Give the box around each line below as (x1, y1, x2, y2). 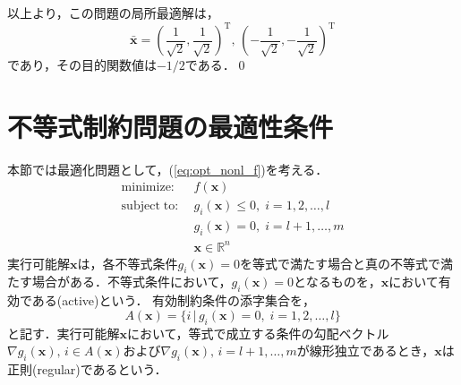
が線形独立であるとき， (296, 341, 435, 360)
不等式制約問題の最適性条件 (7, 107, 334, 144)
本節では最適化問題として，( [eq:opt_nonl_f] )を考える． (7, 159, 329, 178)
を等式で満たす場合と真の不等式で (239, 253, 440, 272)
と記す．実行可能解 (7, 323, 120, 342)
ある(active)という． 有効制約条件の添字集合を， (31, 291, 316, 310)
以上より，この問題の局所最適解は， (7, 4, 219, 21)
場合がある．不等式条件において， (31, 272, 232, 291)
